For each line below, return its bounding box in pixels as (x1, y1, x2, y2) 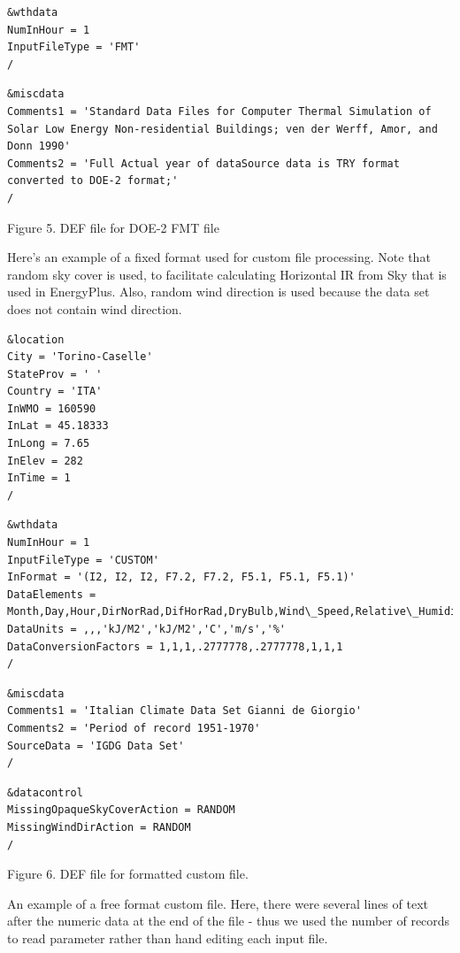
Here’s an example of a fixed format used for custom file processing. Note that (7, 248, 431, 266)
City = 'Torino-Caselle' (7, 350, 153, 364)
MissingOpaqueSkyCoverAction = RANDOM (7, 803, 235, 817)
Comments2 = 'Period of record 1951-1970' (7, 721, 261, 734)
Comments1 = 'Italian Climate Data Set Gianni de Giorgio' (7, 704, 362, 718)
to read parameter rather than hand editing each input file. (7, 928, 328, 947)
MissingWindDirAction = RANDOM (7, 820, 191, 834)
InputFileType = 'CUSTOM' (7, 553, 159, 566)
